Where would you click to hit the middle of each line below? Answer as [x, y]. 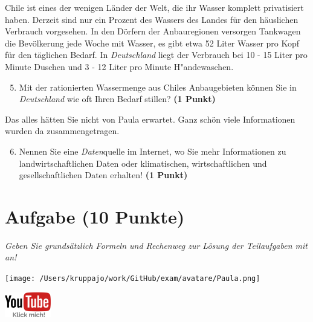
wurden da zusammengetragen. [62, 131]
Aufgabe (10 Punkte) [95, 216]
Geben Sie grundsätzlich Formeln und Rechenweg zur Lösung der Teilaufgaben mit [156, 245]
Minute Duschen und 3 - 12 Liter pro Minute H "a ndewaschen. [119, 66]
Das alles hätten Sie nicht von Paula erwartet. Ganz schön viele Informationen [150, 119]
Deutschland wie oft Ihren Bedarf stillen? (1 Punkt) [117, 99]
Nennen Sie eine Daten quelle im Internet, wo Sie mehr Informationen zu [153, 151]
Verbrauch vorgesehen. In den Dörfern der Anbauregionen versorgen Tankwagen [153, 31]
